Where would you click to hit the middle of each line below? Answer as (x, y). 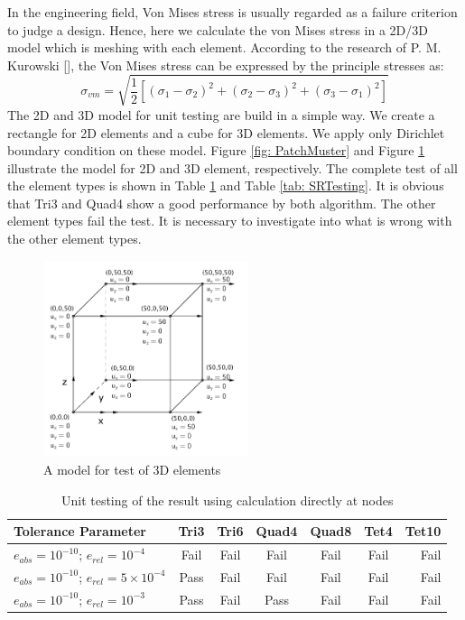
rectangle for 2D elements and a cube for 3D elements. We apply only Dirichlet (226, 132)
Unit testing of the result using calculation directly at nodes (227, 500)
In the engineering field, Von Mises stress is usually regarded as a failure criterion (232, 12)
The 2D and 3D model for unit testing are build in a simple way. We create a (221, 114)
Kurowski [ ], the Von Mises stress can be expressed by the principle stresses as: (226, 65)
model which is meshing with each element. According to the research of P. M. (224, 47)
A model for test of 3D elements (132, 470)
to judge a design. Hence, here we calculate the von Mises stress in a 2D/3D (218, 29)
